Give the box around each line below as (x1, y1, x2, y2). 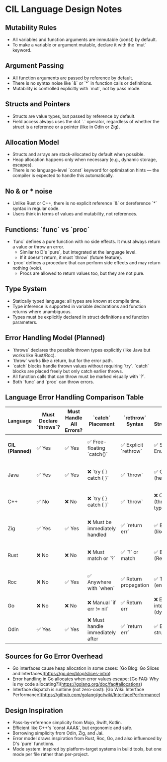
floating (87, 444, 105, 451)
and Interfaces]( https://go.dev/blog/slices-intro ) (12, 671, 111, 677)
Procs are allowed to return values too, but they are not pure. (19, 270, 145, 276)
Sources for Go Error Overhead (5, 652, 103, 660)
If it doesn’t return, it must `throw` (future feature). (19, 254, 123, 260)
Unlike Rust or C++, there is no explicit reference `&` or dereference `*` (12, 200, 158, 206)
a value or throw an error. (12, 244, 65, 250)
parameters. (12, 319, 38, 325)
